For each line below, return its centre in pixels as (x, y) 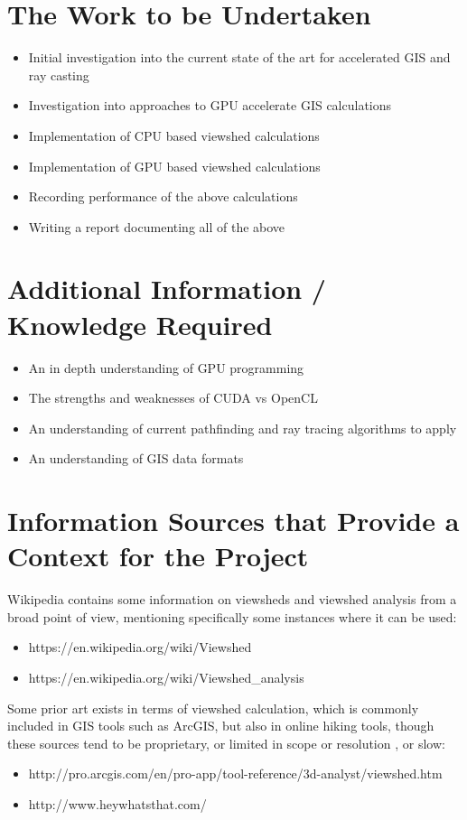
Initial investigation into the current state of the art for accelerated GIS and (239, 57)
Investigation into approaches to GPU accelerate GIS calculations (210, 105)
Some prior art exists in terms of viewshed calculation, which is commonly (213, 708)
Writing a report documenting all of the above (157, 226)
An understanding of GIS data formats (136, 458)
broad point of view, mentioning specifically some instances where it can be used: (232, 616)
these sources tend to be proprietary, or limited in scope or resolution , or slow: (226, 743)
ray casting (59, 75)
